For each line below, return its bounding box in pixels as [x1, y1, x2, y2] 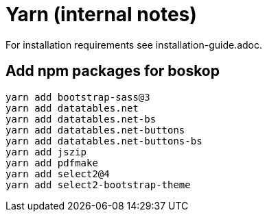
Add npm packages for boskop [5, 62, 220, 80]
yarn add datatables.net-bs [5, 113, 156, 125]
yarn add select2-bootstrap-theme [5, 179, 191, 190]
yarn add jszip [5, 146, 87, 157]
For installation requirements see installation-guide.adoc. [5, 38, 263, 51]
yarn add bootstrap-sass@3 [5, 91, 150, 103]
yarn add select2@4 [5, 168, 110, 179]
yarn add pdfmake [5, 157, 98, 168]
